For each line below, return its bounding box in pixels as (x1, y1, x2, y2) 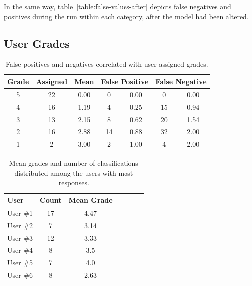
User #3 (7, 232, 33, 243)
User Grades (4, 35, 70, 51)
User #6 (7, 270, 33, 280)
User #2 (7, 220, 33, 230)
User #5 (7, 257, 33, 268)
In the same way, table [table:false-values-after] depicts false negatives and (4, 1, 231, 11)
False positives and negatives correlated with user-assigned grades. (5, 59, 208, 69)
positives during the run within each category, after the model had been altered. (4, 11, 249, 21)
